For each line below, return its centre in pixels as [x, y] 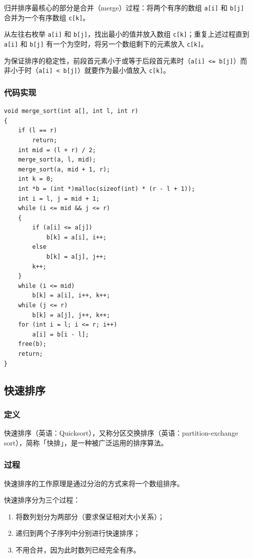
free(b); [32, 344]
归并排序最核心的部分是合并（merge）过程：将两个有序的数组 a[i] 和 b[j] [124, 7]
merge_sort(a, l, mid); [57, 160]
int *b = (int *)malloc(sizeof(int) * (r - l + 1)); [106, 189]
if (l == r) [38, 131]
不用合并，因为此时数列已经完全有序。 [78, 549]
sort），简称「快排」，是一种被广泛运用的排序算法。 [86, 442]
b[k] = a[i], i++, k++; [71, 296]
